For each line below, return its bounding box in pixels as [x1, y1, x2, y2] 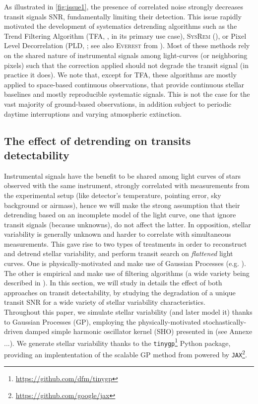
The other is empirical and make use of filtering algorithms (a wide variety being [4, 268, 250, 278]
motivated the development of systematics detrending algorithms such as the [4, 21, 237, 31]
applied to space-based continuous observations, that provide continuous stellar [4, 79, 245, 89]
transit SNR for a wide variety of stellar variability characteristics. [4, 297, 205, 307]
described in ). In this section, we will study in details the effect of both [4, 277, 222, 288]
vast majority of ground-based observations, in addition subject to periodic [4, 98, 232, 109]
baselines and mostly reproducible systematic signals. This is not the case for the [4, 89, 250, 99]
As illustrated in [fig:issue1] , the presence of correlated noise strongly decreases [4, 1, 243, 11]
